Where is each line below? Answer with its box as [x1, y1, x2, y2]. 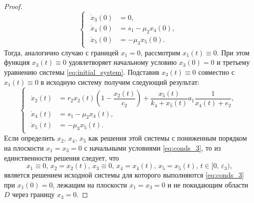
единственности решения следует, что [4, 152, 119, 163]
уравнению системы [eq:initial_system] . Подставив [4, 67, 159, 77]
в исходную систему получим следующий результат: [40, 76, 200, 87]
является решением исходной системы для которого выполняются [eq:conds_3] [4, 170, 244, 180]
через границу [12, 189, 55, 200]
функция [4, 57, 30, 67]
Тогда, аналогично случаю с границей [4, 47, 119, 57]
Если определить [4, 133, 55, 143]
